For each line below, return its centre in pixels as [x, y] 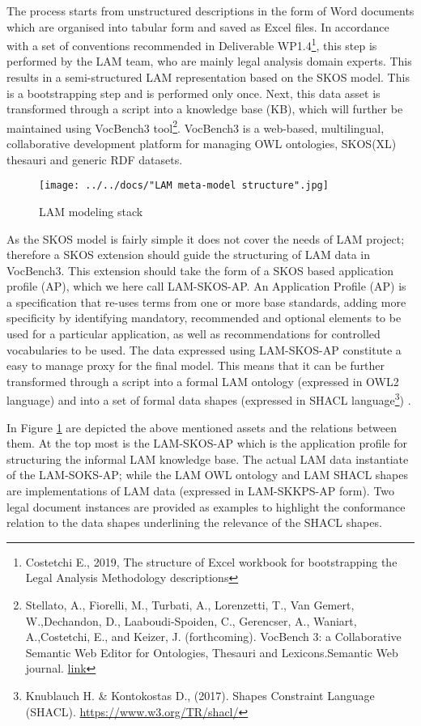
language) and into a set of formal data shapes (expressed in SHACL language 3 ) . [209, 399]
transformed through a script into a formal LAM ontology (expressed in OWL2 [203, 381]
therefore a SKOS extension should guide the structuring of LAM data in [189, 255]
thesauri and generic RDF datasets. [95, 159]
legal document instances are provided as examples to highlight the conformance [206, 506]
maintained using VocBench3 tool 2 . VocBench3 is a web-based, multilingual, [196, 126]
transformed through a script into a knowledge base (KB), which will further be [205, 109]
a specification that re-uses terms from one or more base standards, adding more [206, 301]
